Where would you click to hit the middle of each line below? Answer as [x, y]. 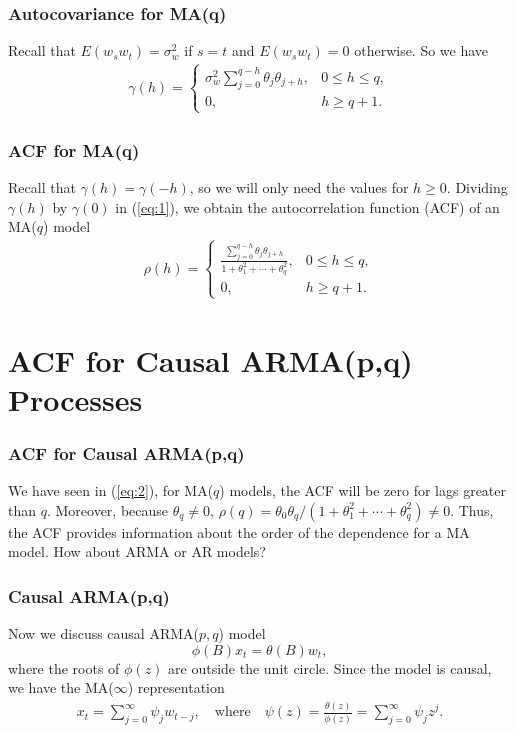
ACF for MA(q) [74, 149]
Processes [75, 398]
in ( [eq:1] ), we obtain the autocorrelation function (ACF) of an [307, 206]
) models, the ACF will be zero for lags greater [363, 490]
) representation [176, 687]
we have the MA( [61, 687]
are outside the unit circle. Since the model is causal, [330, 667]
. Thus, [472, 509]
